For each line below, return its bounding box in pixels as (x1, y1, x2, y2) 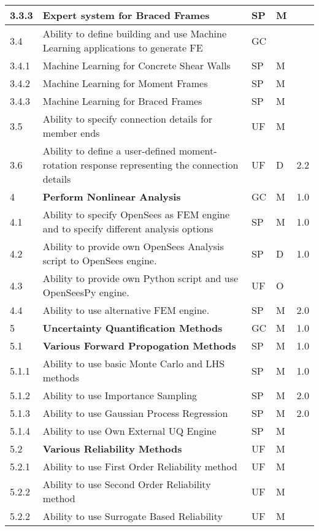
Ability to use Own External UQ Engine (42, 424, 217, 438)
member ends (42, 126, 100, 140)
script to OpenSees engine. (42, 253, 157, 267)
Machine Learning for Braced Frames (42, 94, 202, 108)
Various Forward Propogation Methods (42, 338, 236, 353)
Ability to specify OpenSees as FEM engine (42, 207, 230, 221)
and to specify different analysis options (42, 221, 213, 235)
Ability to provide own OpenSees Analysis (42, 239, 224, 253)
